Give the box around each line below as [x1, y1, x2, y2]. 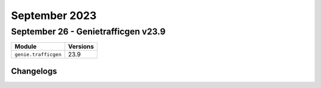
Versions [68, 42, 95, 51]
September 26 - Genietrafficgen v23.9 [11, 26, 166, 37]
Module [14, 42, 37, 51]
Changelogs [11, 66, 58, 76]
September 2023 [11, 9, 97, 22]
